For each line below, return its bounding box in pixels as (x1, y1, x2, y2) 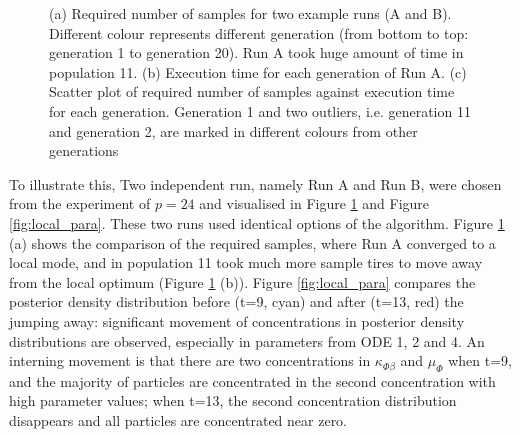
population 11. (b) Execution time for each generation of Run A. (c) (49, 61, 467, 82)
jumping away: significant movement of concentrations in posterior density (9, 310, 465, 331)
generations (49, 140, 119, 161)
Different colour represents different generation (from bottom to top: (49, 22, 469, 43)
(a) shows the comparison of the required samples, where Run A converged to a (9, 232, 496, 253)
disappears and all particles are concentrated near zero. (9, 410, 348, 431)
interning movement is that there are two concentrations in (9, 350, 371, 371)
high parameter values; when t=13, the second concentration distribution (9, 390, 457, 411)
